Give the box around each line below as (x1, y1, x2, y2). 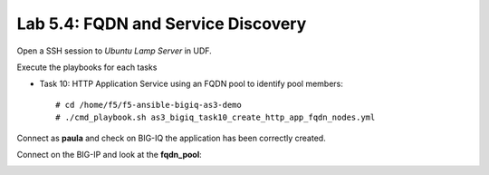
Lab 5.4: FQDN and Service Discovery (16, 14, 307, 34)
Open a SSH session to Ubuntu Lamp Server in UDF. (16, 45, 212, 56)
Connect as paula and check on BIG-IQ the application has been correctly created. (16, 132, 326, 143)
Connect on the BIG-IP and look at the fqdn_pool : (16, 149, 203, 160)
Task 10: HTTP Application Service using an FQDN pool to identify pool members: (39, 78, 343, 90)
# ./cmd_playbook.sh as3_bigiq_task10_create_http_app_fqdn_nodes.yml (55, 112, 376, 122)
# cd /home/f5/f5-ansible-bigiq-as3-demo (55, 100, 242, 110)
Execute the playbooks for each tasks (16, 62, 158, 73)
